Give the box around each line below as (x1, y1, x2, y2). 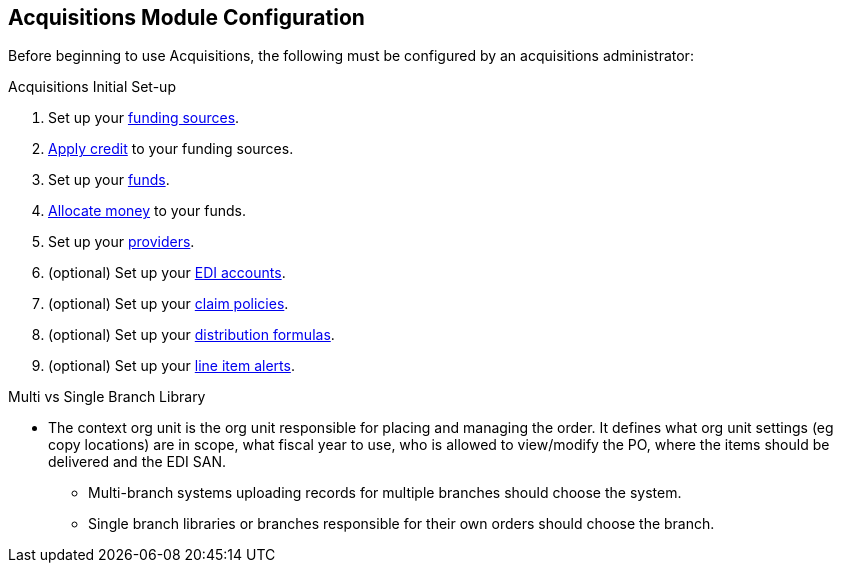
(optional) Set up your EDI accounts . (48, 264, 286, 282)
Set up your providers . (48, 233, 195, 251)
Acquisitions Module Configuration (8, 5, 365, 30)
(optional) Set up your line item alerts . (48, 357, 295, 375)
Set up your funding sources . (48, 109, 240, 127)
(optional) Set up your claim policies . (48, 295, 289, 313)
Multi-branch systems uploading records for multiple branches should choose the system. (88, 484, 682, 502)
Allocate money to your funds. (48, 202, 246, 220)
